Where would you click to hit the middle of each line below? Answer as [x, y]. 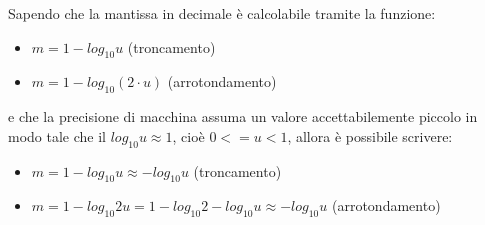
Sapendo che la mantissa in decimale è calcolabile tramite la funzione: [222, 13]
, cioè [188, 135]
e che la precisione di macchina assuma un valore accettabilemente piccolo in [243, 116]
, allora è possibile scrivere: [370, 135]
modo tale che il [57, 135]
